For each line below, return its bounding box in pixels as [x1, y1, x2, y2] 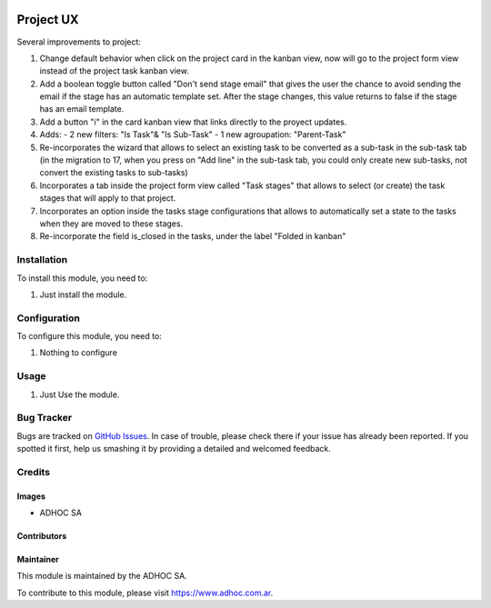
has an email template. [39, 104, 125, 115]
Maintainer [16, 554, 59, 565]
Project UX [16, 12, 79, 27]
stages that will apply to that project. [39, 193, 176, 204]
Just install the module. [39, 289, 127, 300]
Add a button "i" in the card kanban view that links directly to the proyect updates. [39, 116, 347, 127]
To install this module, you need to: [16, 273, 148, 284]
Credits [16, 465, 50, 478]
